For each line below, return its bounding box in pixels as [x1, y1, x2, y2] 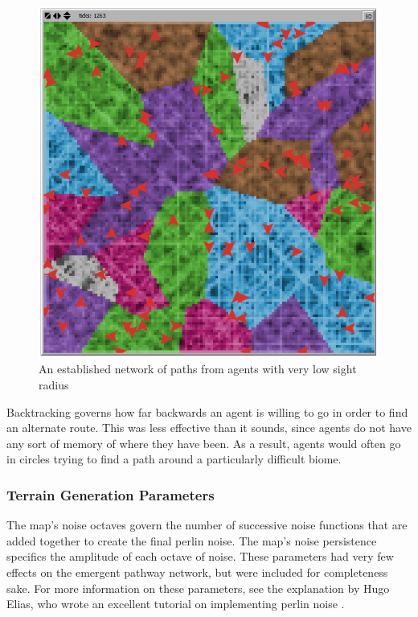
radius [39, 376, 69, 393]
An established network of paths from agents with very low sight [39, 360, 357, 377]
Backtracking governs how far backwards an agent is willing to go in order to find [6, 403, 408, 420]
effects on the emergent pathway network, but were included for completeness [6, 563, 388, 580]
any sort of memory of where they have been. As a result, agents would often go [6, 434, 401, 451]
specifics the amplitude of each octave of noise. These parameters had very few [6, 548, 394, 565]
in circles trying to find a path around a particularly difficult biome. [6, 450, 342, 467]
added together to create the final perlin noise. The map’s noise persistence [6, 532, 377, 549]
